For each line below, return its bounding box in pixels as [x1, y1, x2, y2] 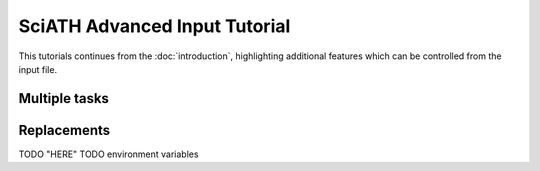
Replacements [18, 121, 111, 139]
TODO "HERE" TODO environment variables [18, 148, 199, 160]
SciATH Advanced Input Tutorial [18, 15, 291, 37]
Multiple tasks [18, 90, 110, 107]
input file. [18, 63, 58, 75]
